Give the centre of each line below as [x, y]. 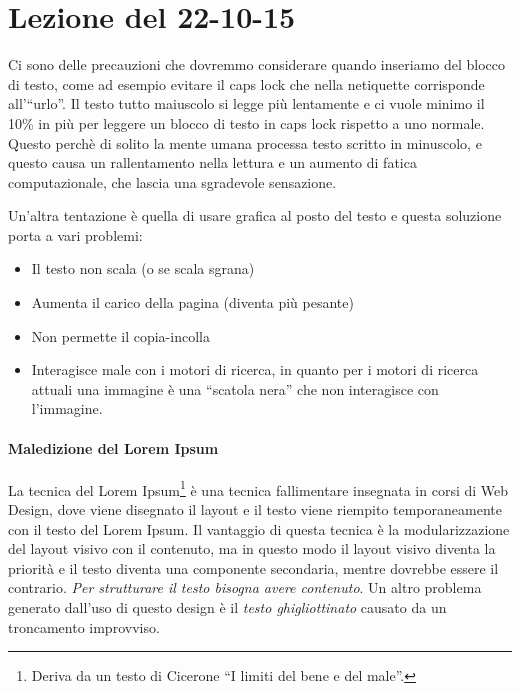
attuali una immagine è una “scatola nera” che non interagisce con [235, 388]
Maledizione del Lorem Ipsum [113, 447]
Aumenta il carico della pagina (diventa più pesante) [192, 302]
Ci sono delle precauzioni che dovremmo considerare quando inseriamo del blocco [257, 64]
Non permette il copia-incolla [120, 335]
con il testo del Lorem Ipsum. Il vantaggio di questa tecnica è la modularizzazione [259, 528]
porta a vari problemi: [75, 234]
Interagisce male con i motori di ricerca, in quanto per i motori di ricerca [255, 369]
